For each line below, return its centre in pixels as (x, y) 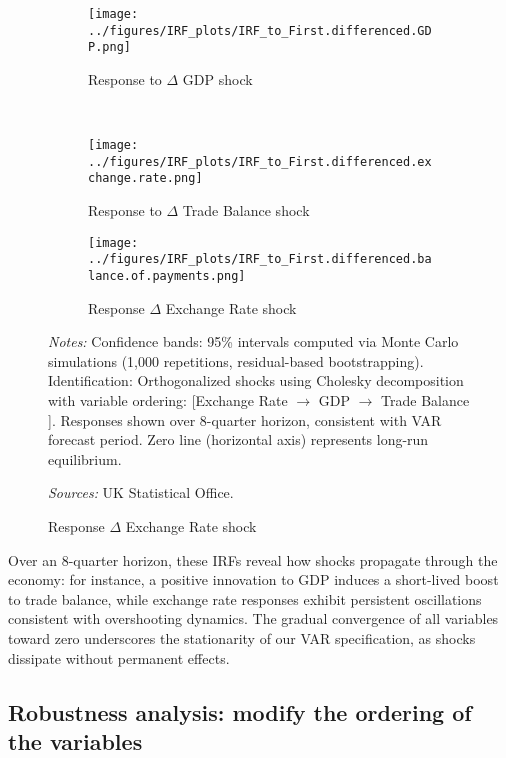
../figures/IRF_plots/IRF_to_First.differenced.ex (260, 161)
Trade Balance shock (246, 210)
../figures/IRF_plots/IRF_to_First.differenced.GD (260, 30)
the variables (75, 740)
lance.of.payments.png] (167, 276)
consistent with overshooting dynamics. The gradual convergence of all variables (253, 618)
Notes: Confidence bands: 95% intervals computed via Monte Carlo (253, 341)
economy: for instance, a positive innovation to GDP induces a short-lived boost (253, 579)
